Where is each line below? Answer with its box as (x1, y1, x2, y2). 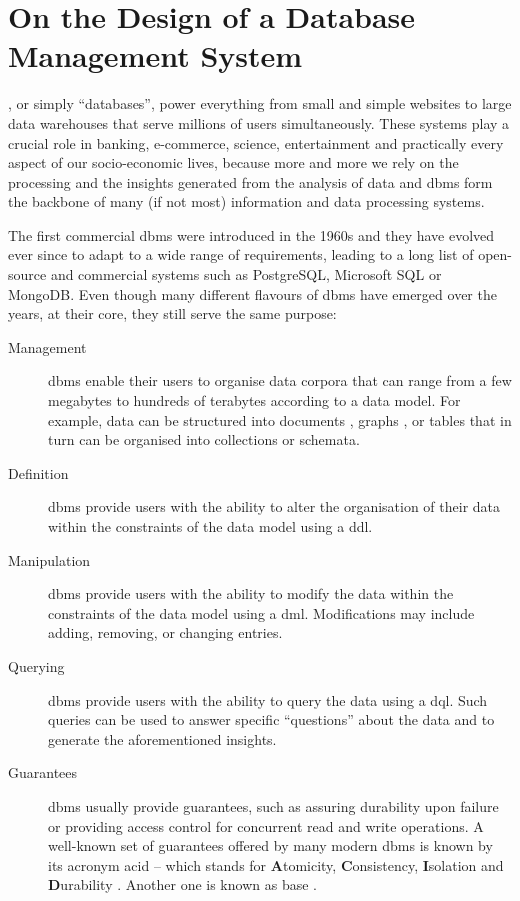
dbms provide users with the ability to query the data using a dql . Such (48, 689, 488, 710)
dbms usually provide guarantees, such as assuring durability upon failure (48, 795, 499, 816)
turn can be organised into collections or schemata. (48, 429, 360, 450)
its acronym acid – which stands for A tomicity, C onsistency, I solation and (48, 854, 504, 875)
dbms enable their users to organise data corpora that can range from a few (48, 370, 512, 391)
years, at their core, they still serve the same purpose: (8, 303, 337, 324)
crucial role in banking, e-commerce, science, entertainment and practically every (8, 132, 504, 153)
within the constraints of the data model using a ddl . (48, 516, 373, 536)
